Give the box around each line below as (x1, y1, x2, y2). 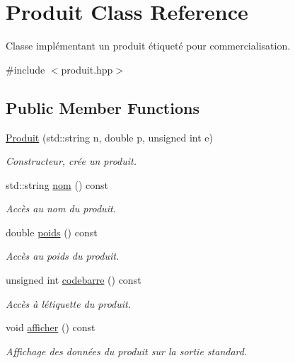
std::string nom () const (6, 177, 108, 192)
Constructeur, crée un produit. (6, 154, 137, 168)
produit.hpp (61, 62, 113, 76)
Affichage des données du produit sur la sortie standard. (6, 343, 248, 358)
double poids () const (6, 224, 98, 239)
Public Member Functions (6, 96, 199, 118)
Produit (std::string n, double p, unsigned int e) (6, 129, 214, 144)
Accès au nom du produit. (6, 201, 116, 216)
